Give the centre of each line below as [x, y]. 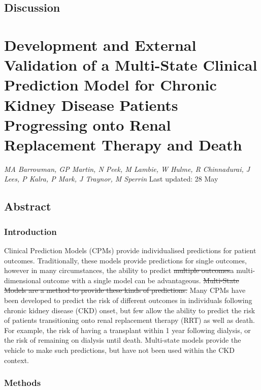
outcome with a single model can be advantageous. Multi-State [141, 280]
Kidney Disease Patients [91, 104]
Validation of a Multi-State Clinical [131, 65]
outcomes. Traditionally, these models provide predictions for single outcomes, [125, 260]
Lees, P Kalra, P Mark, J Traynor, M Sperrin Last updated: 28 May [111, 179]
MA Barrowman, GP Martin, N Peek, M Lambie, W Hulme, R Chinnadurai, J [127, 169]
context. [17, 360]
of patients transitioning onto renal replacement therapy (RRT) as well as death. [129, 320]
